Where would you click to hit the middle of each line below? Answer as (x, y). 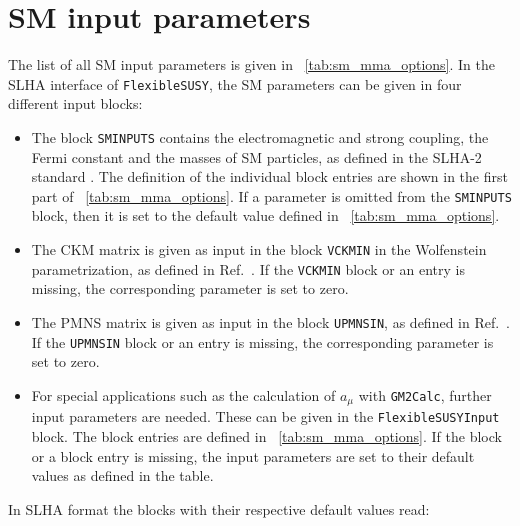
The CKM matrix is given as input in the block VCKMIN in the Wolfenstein (259, 249)
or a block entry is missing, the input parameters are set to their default (253, 455)
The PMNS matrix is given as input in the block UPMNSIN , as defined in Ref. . (271, 321)
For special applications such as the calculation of (183, 394)
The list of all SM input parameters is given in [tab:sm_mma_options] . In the (251, 64)
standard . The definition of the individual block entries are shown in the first (269, 176)
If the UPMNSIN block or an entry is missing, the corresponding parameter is (262, 341)
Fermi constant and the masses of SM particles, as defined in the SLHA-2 (256, 156)
